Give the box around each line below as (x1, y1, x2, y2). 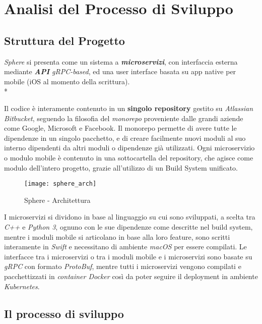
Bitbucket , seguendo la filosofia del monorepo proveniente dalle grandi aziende (4, 113, 243, 123)
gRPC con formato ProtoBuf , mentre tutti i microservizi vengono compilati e (4, 261, 241, 272)
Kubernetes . (4, 281, 40, 291)
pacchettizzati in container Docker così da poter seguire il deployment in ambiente (4, 271, 258, 281)
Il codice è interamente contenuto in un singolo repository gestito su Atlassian (4, 102, 253, 113)
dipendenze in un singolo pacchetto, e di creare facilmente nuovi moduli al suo (4, 132, 246, 143)
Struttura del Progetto (4, 32, 125, 48)
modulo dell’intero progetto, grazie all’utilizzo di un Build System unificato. (4, 162, 238, 173)
